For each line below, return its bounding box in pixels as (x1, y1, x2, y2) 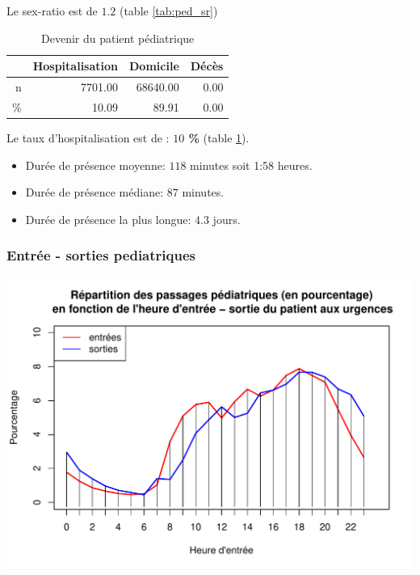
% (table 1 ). (188, 129, 250, 146)
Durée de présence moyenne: (25, 156, 166, 173)
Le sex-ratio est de (6, 2, 98, 19)
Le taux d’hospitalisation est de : (6, 129, 170, 146)
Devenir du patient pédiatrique (41, 29, 195, 46)
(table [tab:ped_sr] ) (119, 2, 218, 19)
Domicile (129, 57, 179, 74)
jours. (212, 210, 241, 227)
